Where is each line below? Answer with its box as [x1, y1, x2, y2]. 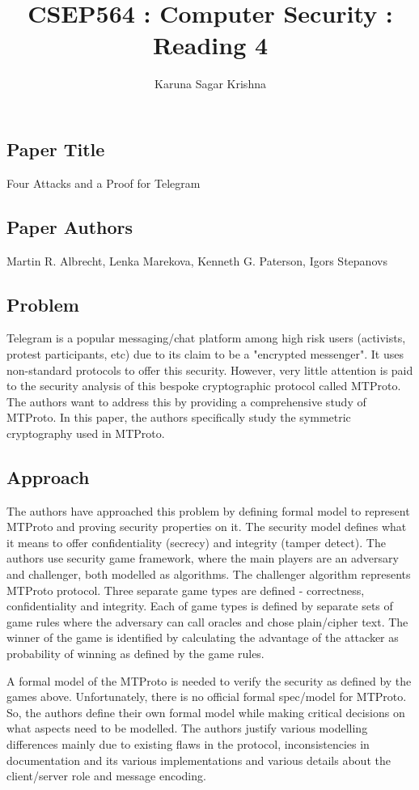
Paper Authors [6, 214, 133, 239]
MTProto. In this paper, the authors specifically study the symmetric [6, 409, 351, 426]
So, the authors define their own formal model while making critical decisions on [6, 703, 405, 720]
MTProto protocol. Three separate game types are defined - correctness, [6, 581, 365, 598]
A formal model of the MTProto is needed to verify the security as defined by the [6, 672, 412, 689]
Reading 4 [152, 28, 269, 62]
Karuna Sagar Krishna [154, 75, 266, 92]
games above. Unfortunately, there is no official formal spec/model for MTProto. [6, 688, 407, 705]
